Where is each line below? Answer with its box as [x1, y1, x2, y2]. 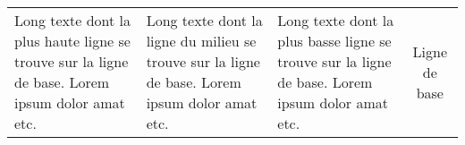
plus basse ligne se [277, 30, 392, 51]
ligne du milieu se [146, 30, 257, 51]
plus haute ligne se [14, 30, 131, 51]
